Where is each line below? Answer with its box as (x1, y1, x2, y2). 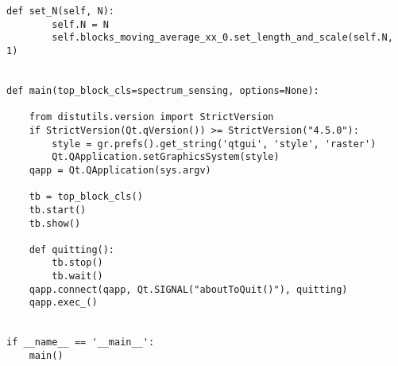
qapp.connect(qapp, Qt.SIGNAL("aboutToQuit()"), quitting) (29, 283, 348, 295)
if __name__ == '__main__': (6, 337, 155, 348)
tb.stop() (52, 257, 103, 269)
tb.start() (29, 204, 87, 216)
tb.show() (29, 217, 81, 229)
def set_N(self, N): (6, 6, 115, 17)
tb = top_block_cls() (29, 191, 143, 203)
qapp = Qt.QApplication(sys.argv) (29, 164, 211, 176)
